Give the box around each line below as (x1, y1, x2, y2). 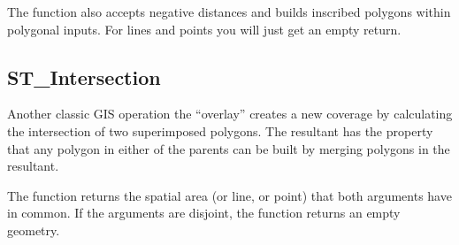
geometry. (7, 220, 60, 239)
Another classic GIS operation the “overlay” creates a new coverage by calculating (7, 104, 453, 123)
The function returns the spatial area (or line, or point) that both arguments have (7, 186, 452, 204)
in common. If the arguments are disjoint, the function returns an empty (7, 203, 401, 222)
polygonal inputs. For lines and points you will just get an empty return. (7, 19, 402, 38)
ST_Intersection (7, 63, 161, 90)
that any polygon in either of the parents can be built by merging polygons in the (7, 139, 450, 157)
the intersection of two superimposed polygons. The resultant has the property (7, 121, 433, 140)
